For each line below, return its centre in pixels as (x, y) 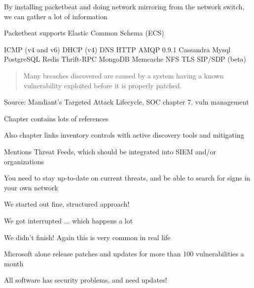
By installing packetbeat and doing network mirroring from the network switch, (124, 6)
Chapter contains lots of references (56, 118)
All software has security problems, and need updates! (86, 280)
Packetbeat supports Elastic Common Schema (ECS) (84, 33)
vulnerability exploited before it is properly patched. (103, 85)
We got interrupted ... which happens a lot (69, 220)
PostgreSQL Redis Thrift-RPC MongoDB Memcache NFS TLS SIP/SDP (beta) (125, 59)
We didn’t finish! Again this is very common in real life (87, 237)
